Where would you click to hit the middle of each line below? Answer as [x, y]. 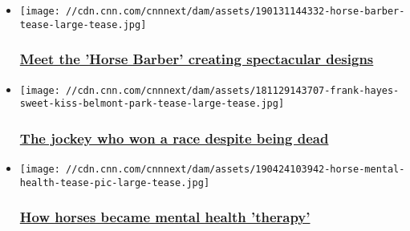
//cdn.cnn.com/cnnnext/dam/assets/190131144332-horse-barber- [235, 11]
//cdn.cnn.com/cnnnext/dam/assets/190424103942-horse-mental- [235, 170]
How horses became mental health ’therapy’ [165, 217]
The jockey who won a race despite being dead [174, 138]
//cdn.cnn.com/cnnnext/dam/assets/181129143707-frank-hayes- [233, 90]
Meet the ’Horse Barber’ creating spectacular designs [197, 59]
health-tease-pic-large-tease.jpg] [115, 182]
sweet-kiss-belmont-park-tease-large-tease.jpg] [152, 104]
